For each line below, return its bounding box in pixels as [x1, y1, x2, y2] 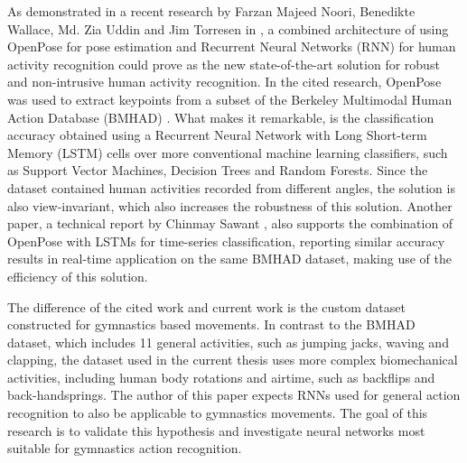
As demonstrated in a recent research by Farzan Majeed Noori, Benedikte [7, 2, 416, 20]
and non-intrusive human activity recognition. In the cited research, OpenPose [7, 72, 442, 91]
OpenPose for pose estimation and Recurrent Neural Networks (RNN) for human [7, 37, 456, 56]
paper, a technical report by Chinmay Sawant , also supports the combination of [7, 214, 453, 233]
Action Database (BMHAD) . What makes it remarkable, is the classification [7, 107, 434, 126]
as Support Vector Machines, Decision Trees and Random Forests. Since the [7, 161, 428, 180]
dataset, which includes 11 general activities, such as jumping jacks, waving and [7, 332, 449, 351]
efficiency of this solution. [7, 266, 148, 285]
